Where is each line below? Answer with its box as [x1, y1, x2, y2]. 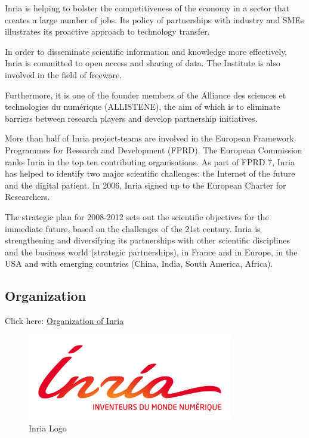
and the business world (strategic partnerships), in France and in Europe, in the [5, 245, 298, 258]
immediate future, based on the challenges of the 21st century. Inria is [5, 222, 261, 235]
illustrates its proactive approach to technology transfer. [5, 25, 210, 38]
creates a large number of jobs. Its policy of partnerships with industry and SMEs [5, 13, 304, 26]
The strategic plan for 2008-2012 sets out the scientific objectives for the [5, 210, 269, 223]
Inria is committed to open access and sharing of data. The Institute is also [5, 57, 280, 69]
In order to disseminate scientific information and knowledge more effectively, [5, 45, 288, 57]
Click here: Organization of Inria [5, 314, 124, 327]
